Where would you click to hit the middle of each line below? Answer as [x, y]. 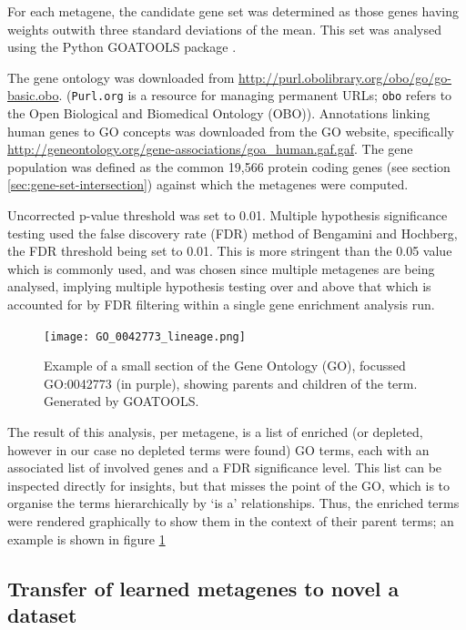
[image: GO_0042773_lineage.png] [145, 336]
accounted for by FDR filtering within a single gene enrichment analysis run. [221, 304]
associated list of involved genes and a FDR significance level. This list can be [225, 467]
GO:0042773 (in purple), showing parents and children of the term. [231, 383]
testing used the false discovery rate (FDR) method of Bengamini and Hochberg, [233, 233]
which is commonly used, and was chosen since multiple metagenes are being [221, 268]
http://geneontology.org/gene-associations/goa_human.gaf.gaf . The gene [210, 149]
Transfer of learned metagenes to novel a [203, 588]
